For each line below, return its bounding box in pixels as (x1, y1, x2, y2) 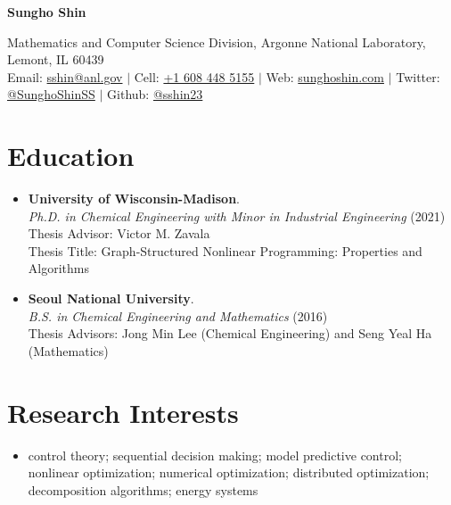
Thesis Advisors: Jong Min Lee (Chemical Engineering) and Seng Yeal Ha (28, 324, 432, 343)
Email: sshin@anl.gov (7, 67, 123, 86)
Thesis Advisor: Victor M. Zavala (28, 224, 210, 243)
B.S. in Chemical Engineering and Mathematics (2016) (28, 306, 328, 325)
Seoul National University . (28, 289, 194, 308)
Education (7, 137, 135, 174)
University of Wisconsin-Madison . (28, 189, 241, 208)
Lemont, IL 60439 (7, 50, 104, 69)
